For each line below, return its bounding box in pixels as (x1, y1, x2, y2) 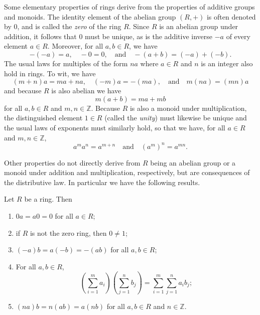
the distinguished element (4, 112, 83, 123)
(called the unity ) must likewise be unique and (104, 112, 247, 123)
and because (4, 85, 42, 96)
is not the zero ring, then (30, 227, 107, 238)
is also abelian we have (51, 85, 121, 96)
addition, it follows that (4, 31, 77, 41)
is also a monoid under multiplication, (129, 102, 247, 113)
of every (226, 31, 250, 41)
